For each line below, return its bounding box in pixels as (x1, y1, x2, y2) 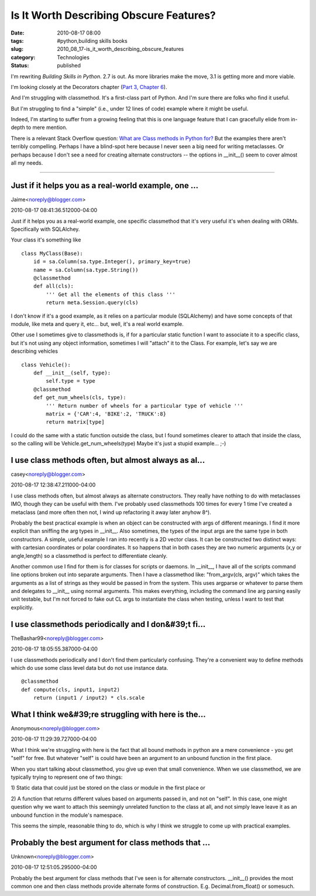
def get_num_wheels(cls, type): (33, 394, 126, 401)
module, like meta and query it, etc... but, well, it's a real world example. (11, 321, 184, 328)
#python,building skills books (57, 37, 128, 44)
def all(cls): (33, 283, 74, 289)
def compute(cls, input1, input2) (21, 686, 120, 693)
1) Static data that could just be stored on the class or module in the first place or (11, 784, 206, 791)
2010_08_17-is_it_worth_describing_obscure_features (57, 46, 184, 53)
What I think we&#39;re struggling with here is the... (11, 709, 206, 719)
